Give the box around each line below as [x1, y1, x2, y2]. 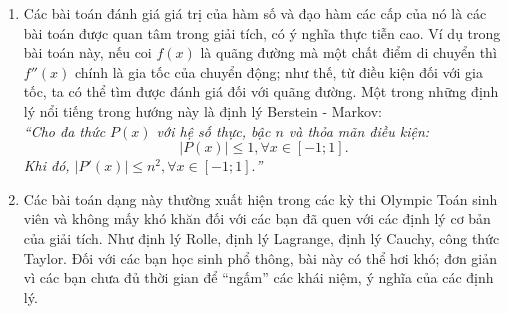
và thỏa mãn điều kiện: [288, 120, 430, 141]
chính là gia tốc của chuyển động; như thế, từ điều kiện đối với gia [74, 61, 483, 82]
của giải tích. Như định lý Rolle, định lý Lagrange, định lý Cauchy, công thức [23, 227, 500, 248]
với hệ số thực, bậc [156, 120, 271, 141]
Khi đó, [23, 155, 70, 176]
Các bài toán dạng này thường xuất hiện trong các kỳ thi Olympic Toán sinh [23, 188, 498, 209]
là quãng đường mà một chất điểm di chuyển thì [200, 42, 497, 63]
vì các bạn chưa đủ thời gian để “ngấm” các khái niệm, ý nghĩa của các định [23, 267, 494, 288]
